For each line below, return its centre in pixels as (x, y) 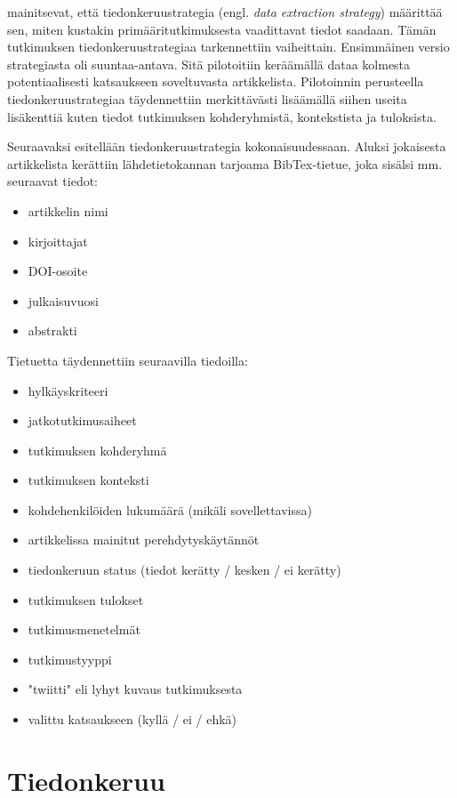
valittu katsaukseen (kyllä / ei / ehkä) (132, 719)
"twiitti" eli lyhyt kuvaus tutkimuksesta (135, 689)
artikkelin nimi (68, 210)
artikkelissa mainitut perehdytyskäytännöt (144, 540)
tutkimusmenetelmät (84, 629)
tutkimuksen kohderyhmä (97, 450)
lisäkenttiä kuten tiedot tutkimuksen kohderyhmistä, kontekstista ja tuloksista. (222, 116)
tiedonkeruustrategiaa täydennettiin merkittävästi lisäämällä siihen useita (207, 98)
